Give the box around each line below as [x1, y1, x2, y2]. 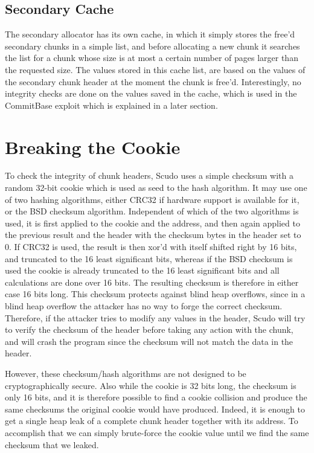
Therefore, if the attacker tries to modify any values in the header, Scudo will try [5, 311, 306, 324]
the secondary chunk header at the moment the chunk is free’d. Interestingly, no [5, 75, 301, 88]
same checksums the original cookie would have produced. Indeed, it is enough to [5, 402, 305, 415]
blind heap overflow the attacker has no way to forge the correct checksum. [5, 300, 283, 312]
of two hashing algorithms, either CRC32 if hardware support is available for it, [5, 193, 300, 205]
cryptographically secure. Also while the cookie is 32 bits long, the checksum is [5, 379, 296, 391]
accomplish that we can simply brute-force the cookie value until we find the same [5, 426, 309, 439]
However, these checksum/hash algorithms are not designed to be [5, 367, 246, 379]
